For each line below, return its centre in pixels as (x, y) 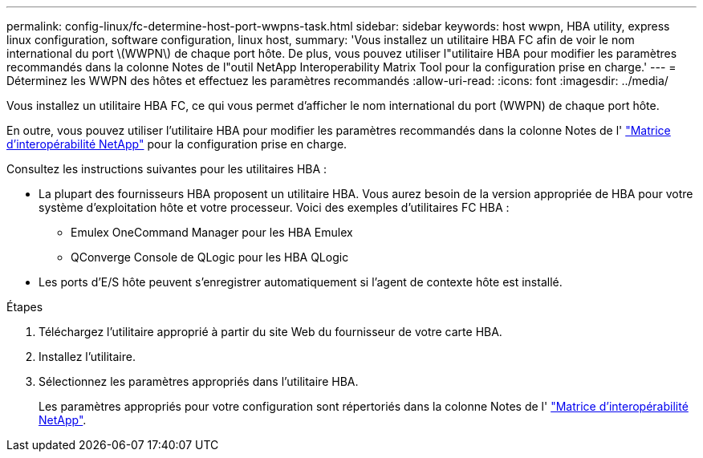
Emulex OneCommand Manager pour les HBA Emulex (212, 232)
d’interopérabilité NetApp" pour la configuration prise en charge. (177, 144)
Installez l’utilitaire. (87, 357)
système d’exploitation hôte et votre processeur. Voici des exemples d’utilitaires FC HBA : (274, 207)
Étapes (25, 307)
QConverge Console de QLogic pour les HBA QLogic (210, 257)
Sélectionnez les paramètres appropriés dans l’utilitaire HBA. (199, 381)
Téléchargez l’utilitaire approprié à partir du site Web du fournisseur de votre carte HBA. (270, 332)
